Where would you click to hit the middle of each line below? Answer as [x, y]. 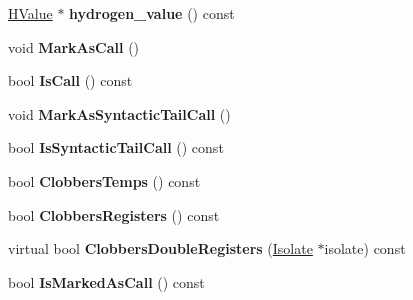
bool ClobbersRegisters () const [114, 214]
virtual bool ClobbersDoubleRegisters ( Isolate [160, 248]
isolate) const [365, 248]
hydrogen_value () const [152, 13]
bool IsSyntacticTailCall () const [116, 147]
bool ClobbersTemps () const [104, 180]
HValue [30, 13]
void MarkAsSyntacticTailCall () [119, 113]
